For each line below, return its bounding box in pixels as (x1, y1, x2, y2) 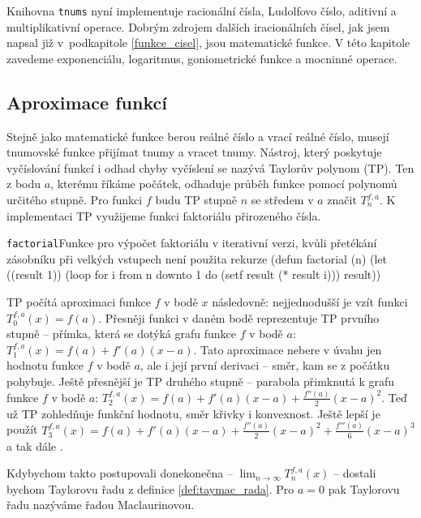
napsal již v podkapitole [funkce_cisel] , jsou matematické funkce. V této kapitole (6, 34, 410, 51)
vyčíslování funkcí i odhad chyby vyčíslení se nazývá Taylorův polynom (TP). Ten (6, 159, 415, 176)
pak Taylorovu (328, 480, 400, 497)
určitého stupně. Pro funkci (6, 191, 143, 208)
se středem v (251, 191, 314, 208)
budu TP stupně (155, 191, 238, 208)
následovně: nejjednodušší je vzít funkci (212, 293, 408, 310)
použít (6, 421, 38, 438)
